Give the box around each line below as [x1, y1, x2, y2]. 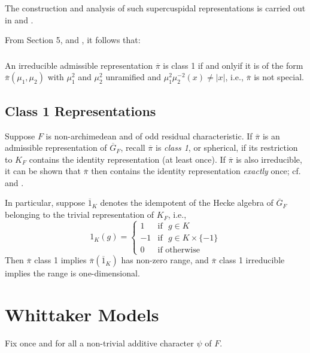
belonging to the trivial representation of [5, 208, 154, 221]
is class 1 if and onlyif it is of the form [163, 59, 303, 71]
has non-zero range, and [121, 254, 209, 266]
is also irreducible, [236, 153, 302, 165]
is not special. [254, 71, 304, 83]
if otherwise [157, 245, 200, 254]
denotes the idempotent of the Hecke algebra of [100, 196, 273, 209]
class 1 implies [34, 254, 87, 266]
